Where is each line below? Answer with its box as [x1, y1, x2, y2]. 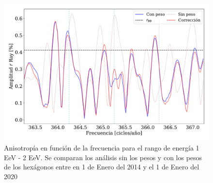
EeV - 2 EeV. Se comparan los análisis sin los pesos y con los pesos [4, 152, 202, 162]
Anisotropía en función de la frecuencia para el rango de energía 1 [4, 142, 199, 152]
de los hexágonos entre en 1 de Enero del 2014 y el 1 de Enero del [4, 162, 199, 172]
